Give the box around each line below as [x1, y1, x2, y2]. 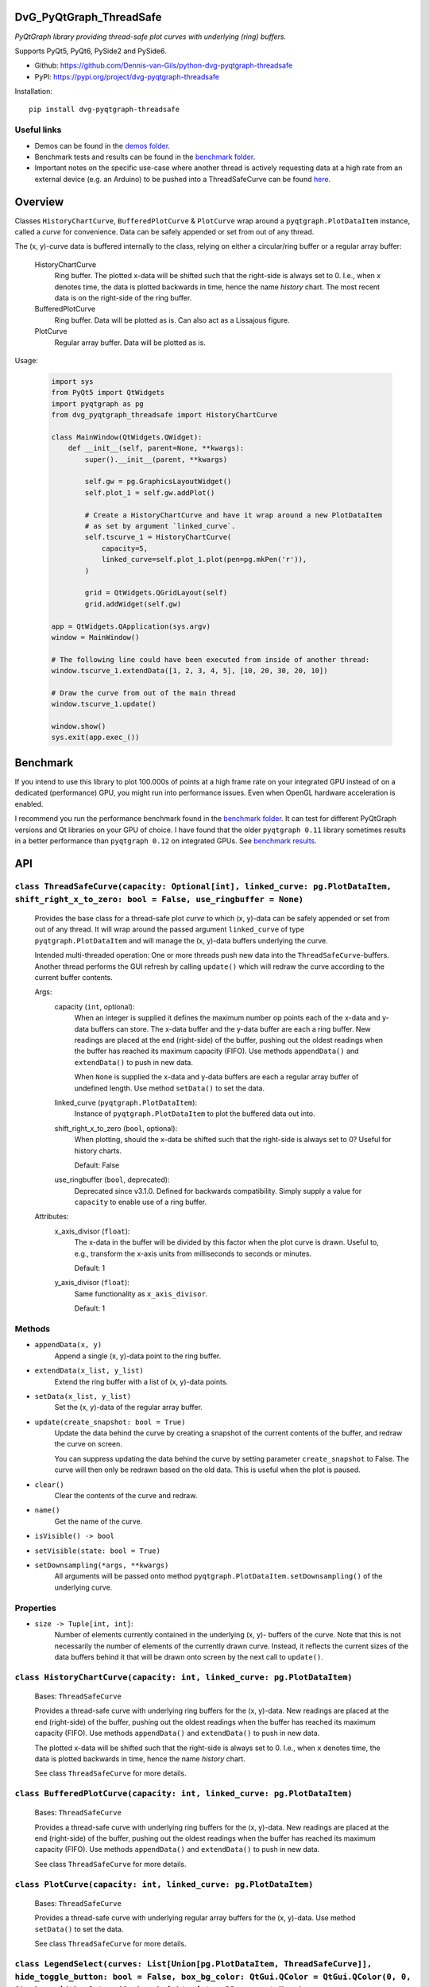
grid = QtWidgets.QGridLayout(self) [84, 588, 228, 598]
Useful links [14, 124, 62, 135]
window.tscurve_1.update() [51, 699, 157, 709]
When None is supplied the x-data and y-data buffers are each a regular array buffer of [74, 1072, 359, 1082]
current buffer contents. [34, 973, 113, 982]
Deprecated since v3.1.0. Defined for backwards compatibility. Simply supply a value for [74, 1186, 362, 1195]
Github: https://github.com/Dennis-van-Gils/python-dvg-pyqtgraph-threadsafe [34, 60, 293, 71]
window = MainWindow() [51, 633, 140, 641]
